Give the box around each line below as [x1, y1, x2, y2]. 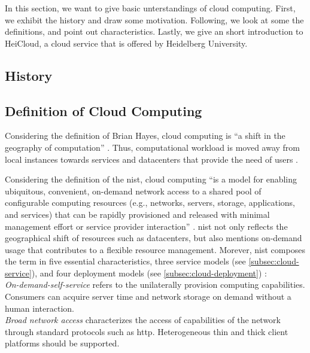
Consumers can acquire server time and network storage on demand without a [5, 290, 291, 303]
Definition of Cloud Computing [5, 101, 202, 120]
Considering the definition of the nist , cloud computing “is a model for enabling [5, 173, 297, 185]
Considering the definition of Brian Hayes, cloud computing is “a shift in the [5, 129, 285, 142]
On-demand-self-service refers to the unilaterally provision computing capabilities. [5, 278, 305, 291]
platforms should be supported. [5, 337, 120, 349]
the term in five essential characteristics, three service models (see [5, 255, 246, 267]
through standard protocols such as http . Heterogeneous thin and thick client [5, 325, 288, 337]
